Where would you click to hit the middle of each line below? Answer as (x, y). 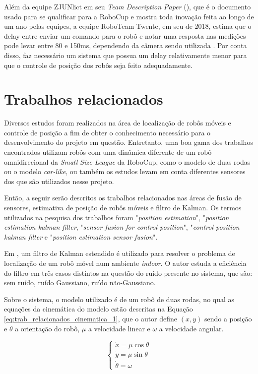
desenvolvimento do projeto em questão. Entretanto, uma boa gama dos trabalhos (129, 142)
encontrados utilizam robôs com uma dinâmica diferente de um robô (108, 152)
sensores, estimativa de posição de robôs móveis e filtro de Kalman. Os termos (123, 208)
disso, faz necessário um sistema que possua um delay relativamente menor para (126, 55)
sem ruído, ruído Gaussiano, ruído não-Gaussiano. (80, 282)
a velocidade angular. (191, 328)
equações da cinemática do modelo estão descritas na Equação (98, 309)
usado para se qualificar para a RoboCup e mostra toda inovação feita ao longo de (129, 16)
